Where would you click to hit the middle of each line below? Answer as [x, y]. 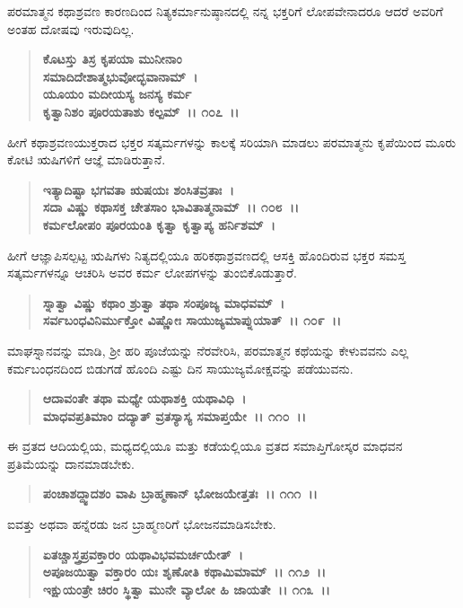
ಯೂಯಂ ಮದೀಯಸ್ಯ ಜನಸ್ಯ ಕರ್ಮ [117, 94]
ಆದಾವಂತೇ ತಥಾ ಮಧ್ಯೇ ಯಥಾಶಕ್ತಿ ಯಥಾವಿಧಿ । [144, 398]
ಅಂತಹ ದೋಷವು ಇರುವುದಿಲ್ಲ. [71, 28]
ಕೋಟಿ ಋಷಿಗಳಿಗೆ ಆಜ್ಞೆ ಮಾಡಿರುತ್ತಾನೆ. [87, 159]
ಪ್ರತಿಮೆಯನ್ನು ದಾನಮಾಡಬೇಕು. [71, 463]
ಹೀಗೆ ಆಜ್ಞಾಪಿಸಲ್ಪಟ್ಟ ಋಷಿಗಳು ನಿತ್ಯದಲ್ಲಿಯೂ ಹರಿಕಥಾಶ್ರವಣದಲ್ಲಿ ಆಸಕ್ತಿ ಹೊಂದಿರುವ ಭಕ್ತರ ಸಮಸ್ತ [206, 255]
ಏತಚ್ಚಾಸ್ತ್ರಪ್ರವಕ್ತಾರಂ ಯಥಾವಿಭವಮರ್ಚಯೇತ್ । [143, 554]
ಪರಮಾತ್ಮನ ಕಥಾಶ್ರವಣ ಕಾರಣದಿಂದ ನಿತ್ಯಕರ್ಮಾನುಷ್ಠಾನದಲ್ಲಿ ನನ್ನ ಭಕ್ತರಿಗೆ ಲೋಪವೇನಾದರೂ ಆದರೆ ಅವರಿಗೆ [225, 11]
